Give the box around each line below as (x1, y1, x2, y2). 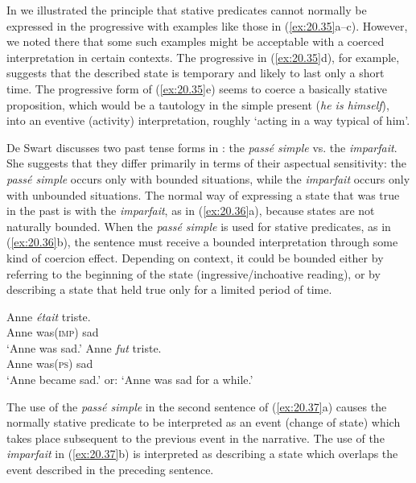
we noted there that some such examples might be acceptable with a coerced (6, 33, 385, 50)
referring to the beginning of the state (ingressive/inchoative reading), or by (6, 265, 381, 282)
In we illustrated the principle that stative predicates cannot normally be (6, 2, 367, 18)
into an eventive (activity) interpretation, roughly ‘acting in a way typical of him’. (6, 112, 410, 129)
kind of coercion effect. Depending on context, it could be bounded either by (6, 249, 384, 266)
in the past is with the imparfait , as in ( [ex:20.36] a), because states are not (6, 202, 375, 219)
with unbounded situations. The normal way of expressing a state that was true (6, 186, 400, 203)
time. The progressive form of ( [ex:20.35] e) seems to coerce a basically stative (6, 80, 388, 97)
